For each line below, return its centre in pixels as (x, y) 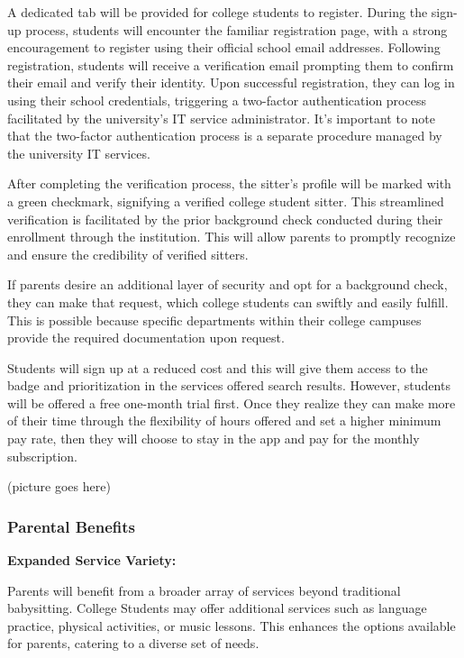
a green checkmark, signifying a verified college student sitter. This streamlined (226, 201)
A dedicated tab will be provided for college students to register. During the (218, 12)
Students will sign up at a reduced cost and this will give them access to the (218, 367)
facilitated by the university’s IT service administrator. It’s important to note (222, 118)
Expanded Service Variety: (92, 560)
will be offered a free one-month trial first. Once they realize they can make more (232, 402)
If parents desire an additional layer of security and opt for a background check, (227, 284)
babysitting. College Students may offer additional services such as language (217, 608)
